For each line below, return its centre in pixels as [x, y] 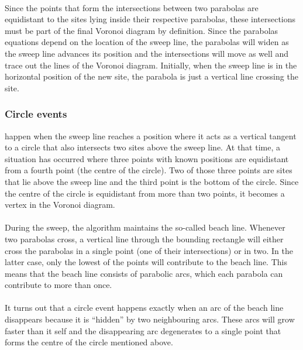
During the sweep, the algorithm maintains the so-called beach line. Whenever [145, 227]
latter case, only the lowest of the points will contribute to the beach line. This [146, 262]
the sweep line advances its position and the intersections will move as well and [147, 53]
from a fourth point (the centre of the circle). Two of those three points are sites [149, 170]
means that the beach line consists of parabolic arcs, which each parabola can [144, 273]
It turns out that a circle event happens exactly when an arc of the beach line [144, 308]
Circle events [36, 114]
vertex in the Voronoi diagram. [60, 205]
